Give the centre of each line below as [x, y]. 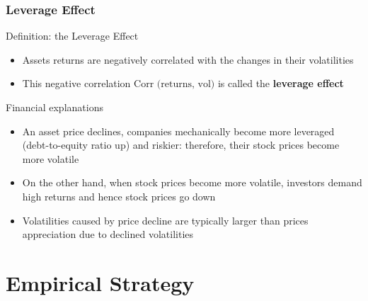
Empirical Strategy [100, 282]
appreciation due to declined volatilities [108, 234]
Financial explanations [54, 107]
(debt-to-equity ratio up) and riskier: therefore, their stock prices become [181, 145]
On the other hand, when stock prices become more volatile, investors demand [192, 182]
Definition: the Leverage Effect [72, 36]
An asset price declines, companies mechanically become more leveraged [178, 131]
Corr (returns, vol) [174, 85]
